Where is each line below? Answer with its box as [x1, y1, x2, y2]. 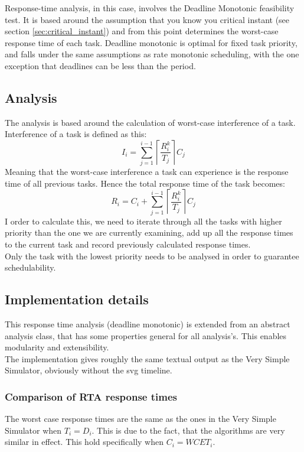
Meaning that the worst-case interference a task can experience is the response [5, 165, 289, 178]
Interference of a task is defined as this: [5, 128, 147, 140]
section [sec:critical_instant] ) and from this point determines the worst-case [5, 25, 279, 37]
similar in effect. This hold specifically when [5, 435, 164, 448]
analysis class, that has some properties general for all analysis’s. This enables [5, 329, 287, 342]
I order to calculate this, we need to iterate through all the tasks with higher [5, 214, 282, 227]
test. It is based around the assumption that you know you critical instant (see [5, 13, 290, 25]
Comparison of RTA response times [5, 389, 177, 404]
